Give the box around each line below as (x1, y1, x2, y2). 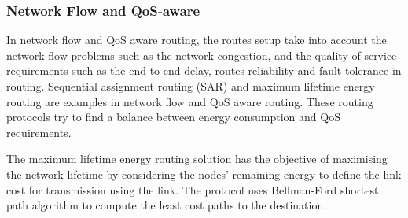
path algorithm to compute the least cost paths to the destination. (6, 197, 327, 213)
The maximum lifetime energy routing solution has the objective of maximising (6, 150, 388, 167)
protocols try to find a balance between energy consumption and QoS (6, 109, 340, 125)
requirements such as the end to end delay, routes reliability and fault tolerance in (6, 62, 402, 79)
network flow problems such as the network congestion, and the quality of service (6, 46, 397, 63)
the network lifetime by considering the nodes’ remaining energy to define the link (6, 165, 402, 182)
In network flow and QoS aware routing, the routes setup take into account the (6, 31, 387, 48)
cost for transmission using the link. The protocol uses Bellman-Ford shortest (6, 181, 379, 198)
